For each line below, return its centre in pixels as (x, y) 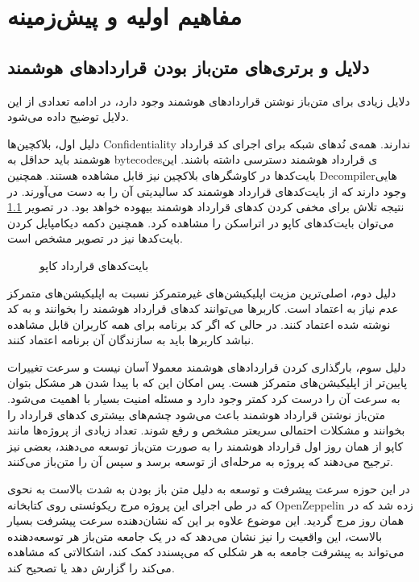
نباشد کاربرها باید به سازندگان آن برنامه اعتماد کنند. (131, 340)
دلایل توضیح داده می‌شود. (68, 116)
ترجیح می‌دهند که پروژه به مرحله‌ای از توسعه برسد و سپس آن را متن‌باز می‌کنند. (200, 461)
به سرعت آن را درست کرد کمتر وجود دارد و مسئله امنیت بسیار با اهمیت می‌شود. (204, 399)
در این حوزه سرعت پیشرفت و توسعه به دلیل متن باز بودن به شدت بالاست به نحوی (209, 489)
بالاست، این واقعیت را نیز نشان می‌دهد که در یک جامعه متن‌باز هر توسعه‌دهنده (195, 536)
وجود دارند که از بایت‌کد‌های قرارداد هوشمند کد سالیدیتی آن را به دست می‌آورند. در (207, 191)
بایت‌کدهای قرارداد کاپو (94, 265)
